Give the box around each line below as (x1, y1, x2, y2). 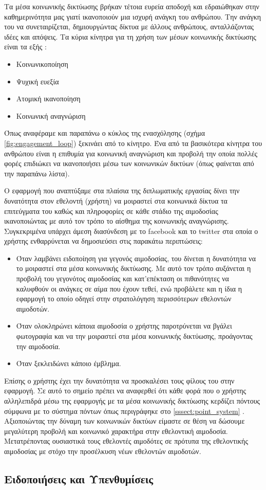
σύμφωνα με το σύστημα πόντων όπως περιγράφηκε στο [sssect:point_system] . (4, 405, 245, 416)
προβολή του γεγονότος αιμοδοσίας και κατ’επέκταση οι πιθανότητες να (16, 273, 229, 284)
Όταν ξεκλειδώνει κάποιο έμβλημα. (16, 358, 121, 369)
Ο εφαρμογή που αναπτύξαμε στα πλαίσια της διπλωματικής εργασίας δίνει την (4, 185, 240, 196)
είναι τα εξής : (4, 41, 47, 52)
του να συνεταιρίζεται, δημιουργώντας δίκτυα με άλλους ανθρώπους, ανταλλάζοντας (4, 21, 254, 32)
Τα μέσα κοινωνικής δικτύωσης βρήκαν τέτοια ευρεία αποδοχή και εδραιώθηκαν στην (4, 1, 259, 11)
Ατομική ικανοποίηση (16, 93, 81, 104)
